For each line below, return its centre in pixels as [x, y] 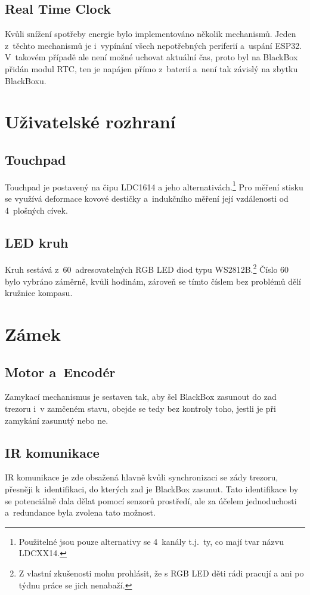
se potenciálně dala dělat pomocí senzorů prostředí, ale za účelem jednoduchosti [151, 500]
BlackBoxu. [26, 80]
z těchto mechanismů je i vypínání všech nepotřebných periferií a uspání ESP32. [154, 45]
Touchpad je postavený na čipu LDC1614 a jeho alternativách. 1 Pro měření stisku [154, 186]
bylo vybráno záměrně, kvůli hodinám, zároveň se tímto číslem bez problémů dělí [153, 281]
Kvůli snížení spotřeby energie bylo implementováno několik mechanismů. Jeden [151, 34]
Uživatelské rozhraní [90, 121]
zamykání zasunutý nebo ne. [57, 420]
